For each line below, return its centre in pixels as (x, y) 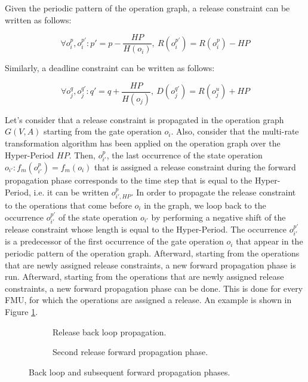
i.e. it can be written (71, 192)
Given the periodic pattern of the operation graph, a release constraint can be (147, 8)
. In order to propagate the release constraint (213, 192)
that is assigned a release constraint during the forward (195, 166)
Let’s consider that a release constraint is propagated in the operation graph (144, 119)
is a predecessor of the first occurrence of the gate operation (114, 241)
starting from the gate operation (103, 131)
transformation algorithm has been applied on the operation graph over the (143, 143)
